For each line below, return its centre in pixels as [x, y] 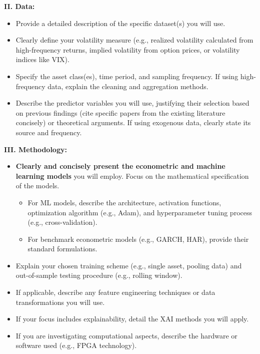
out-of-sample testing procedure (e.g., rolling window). [99, 275]
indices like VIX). [42, 59]
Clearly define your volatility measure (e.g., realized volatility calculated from [134, 40]
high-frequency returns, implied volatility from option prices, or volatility [128, 49]
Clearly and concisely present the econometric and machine [120, 166]
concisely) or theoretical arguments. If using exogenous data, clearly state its [133, 122]
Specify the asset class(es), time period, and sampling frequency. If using [127, 76]
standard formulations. [62, 249]
